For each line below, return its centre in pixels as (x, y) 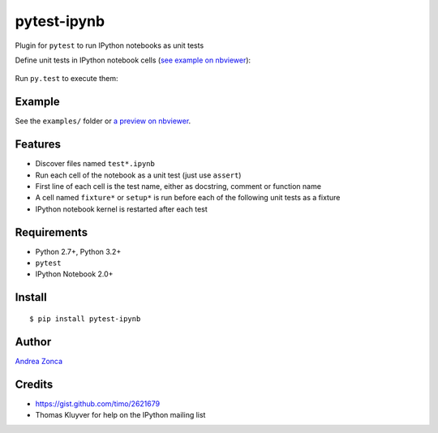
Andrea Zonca (39, 361)
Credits (34, 384)
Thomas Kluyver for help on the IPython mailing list (120, 415)
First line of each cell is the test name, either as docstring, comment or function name (178, 186)
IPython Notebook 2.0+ (74, 274)
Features (38, 145)
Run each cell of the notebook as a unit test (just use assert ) (138, 175)
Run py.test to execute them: (67, 79)
